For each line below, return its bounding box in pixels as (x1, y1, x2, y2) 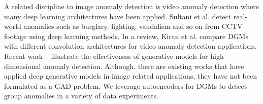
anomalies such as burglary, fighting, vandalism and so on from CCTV (23, 21, 243, 31)
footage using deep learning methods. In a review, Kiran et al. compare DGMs (4, 30, 248, 41)
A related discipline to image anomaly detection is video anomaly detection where (4, 1, 259, 11)
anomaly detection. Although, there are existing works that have (43, 60, 244, 71)
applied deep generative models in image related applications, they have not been (4, 71, 257, 81)
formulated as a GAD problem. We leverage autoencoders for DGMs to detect (4, 80, 247, 91)
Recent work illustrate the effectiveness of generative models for (4, 50, 208, 61)
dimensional (4, 60, 41, 71)
